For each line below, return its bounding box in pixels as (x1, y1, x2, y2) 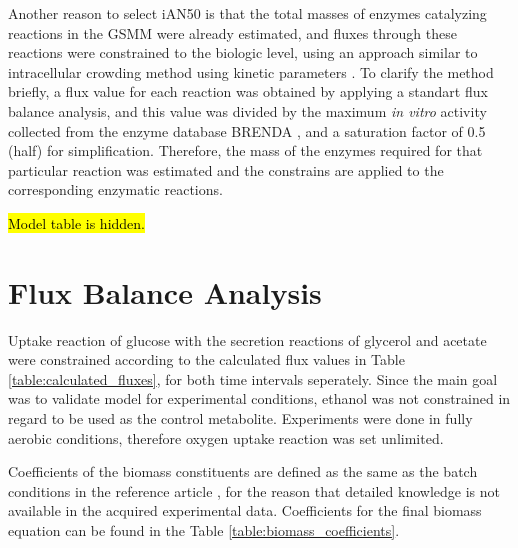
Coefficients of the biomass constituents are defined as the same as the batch (8, 461, 478, 482)
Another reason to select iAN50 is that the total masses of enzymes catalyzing (8, 3, 487, 23)
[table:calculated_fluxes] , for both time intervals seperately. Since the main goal (8, 368, 498, 389)
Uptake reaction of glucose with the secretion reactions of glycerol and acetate (8, 329, 487, 350)
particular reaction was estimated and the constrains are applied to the (8, 159, 444, 180)
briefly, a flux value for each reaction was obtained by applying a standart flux (8, 81, 488, 102)
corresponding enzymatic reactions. (8, 179, 223, 200)
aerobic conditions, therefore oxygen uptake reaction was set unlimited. (8, 427, 444, 448)
